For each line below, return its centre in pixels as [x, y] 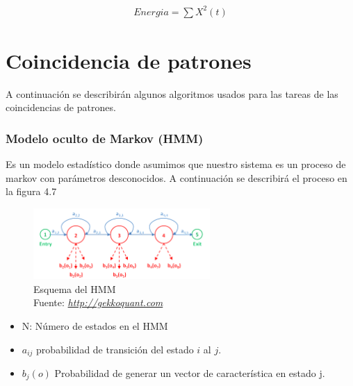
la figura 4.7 [31, 191]
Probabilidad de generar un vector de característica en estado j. [190, 373]
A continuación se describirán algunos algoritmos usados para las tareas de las [172, 93]
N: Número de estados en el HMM [95, 325]
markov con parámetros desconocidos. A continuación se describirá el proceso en [176, 177]
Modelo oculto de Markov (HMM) [105, 138]
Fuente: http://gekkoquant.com [98, 302]
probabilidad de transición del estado [115, 349]
